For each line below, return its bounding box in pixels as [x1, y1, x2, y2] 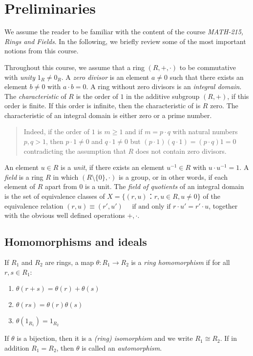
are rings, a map [45, 257, 94, 267]
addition [4, 342, 29, 353]
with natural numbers [172, 126, 238, 137]
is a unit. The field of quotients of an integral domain [85, 181, 244, 191]
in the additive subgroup [126, 91, 200, 101]
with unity [4, 71, 36, 82]
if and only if [132, 203, 171, 210]
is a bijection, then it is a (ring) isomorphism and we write [17, 333, 193, 343]
